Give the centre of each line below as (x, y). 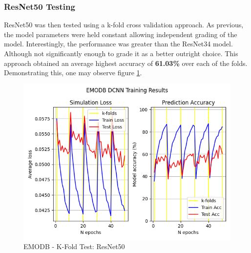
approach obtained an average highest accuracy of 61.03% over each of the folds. (126, 63)
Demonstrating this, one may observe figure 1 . (73, 73)
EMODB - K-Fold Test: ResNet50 (74, 246)
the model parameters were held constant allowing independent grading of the (121, 34)
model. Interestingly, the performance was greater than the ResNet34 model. (118, 44)
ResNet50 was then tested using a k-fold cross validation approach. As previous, (124, 25)
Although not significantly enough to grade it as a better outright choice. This (121, 53)
